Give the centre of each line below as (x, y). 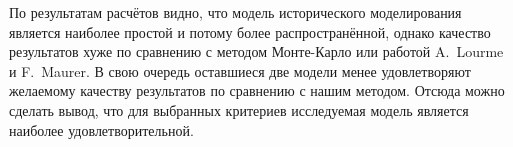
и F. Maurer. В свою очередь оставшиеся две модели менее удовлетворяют (240, 70)
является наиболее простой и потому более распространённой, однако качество (250, 31)
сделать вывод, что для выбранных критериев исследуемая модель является (239, 109)
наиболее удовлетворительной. (101, 129)
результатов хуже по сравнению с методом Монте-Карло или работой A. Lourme (256, 51)
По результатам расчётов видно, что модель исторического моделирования (235, 12)
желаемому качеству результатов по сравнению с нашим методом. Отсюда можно (257, 90)
